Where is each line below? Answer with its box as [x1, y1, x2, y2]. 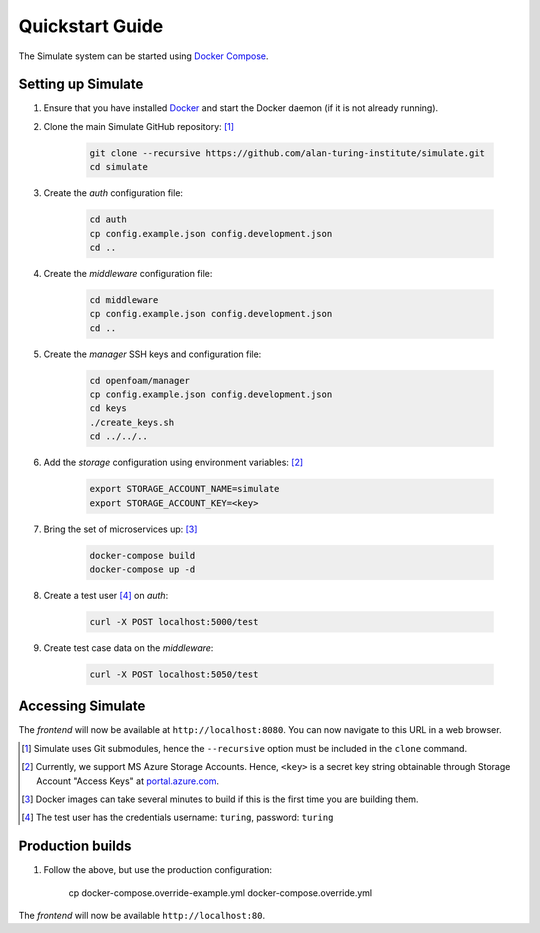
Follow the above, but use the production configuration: [43, 864, 273, 876]
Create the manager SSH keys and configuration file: [43, 348, 262, 360]
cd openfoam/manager [89, 375, 190, 386]
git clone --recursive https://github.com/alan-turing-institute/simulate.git [89, 147, 485, 159]
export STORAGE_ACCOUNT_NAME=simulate [89, 483, 280, 495]
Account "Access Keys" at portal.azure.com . [36, 775, 220, 787]
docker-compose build [89, 550, 196, 561]
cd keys [89, 403, 127, 414]
